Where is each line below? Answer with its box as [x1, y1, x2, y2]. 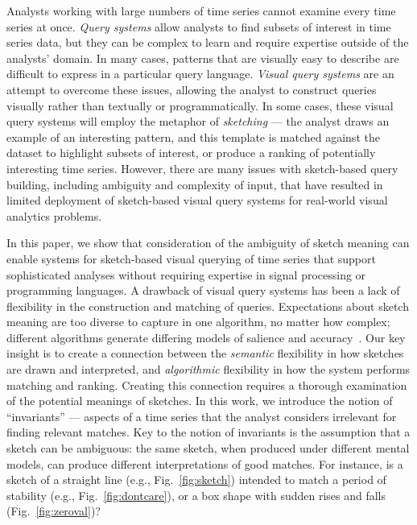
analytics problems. [6, 207, 102, 224]
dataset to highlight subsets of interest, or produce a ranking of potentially [6, 144, 376, 161]
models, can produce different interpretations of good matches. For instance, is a [6, 455, 403, 472]
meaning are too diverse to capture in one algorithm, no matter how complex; [6, 313, 390, 330]
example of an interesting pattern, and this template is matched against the [6, 128, 380, 145]
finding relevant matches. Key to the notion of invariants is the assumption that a [6, 424, 411, 440]
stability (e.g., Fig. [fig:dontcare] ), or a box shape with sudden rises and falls [6, 486, 386, 503]
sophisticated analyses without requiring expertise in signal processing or [6, 266, 366, 283]
